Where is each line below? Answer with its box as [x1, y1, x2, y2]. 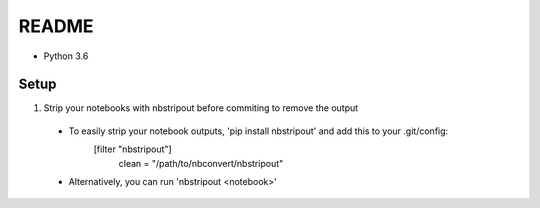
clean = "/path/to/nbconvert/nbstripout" [118, 157, 284, 169]
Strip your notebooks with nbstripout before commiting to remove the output [43, 102, 359, 114]
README [18, 15, 94, 37]
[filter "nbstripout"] [93, 143, 172, 155]
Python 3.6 [43, 50, 89, 62]
